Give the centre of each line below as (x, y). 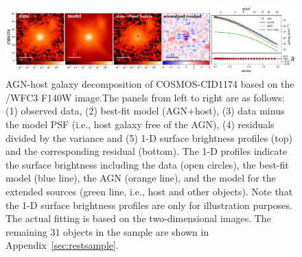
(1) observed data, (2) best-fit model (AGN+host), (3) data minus (145, 111)
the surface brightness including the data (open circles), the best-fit (147, 164)
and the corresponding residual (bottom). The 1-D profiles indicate (147, 151)
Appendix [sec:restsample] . (62, 245)
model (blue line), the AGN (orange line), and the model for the (141, 178)
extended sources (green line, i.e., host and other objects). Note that (149, 191)
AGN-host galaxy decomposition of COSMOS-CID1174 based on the (150, 84)
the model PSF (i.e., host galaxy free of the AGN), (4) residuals (140, 124)
